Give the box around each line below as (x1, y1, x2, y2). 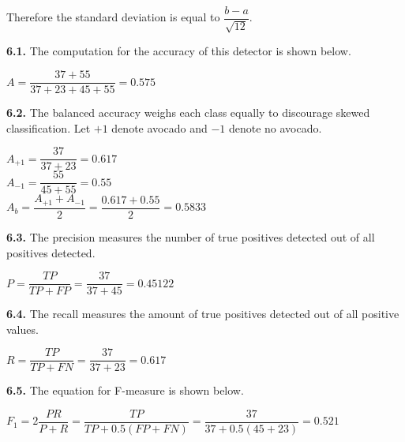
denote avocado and (111, 119, 208, 136)
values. (6, 320, 39, 337)
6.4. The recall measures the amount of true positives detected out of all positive (6, 305, 399, 322)
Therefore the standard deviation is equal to (6, 9, 220, 25)
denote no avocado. (228, 119, 322, 136)
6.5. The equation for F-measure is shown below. (6, 382, 244, 399)
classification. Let (6, 119, 91, 136)
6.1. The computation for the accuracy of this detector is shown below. (6, 43, 351, 59)
